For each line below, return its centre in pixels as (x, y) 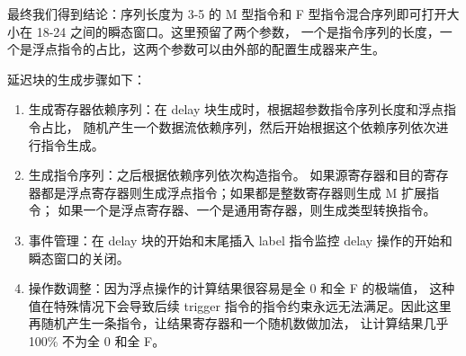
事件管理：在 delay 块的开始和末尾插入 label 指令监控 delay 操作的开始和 (240, 240)
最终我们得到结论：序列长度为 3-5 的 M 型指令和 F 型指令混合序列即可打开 (227, 13)
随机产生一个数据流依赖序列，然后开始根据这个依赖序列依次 (260, 126)
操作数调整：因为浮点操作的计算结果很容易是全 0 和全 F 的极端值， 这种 (242, 288)
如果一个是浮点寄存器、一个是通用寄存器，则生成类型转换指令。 (247, 210)
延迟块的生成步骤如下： (76, 79)
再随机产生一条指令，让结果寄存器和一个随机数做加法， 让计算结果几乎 (238, 323)
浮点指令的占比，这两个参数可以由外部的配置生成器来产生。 (208, 49)
